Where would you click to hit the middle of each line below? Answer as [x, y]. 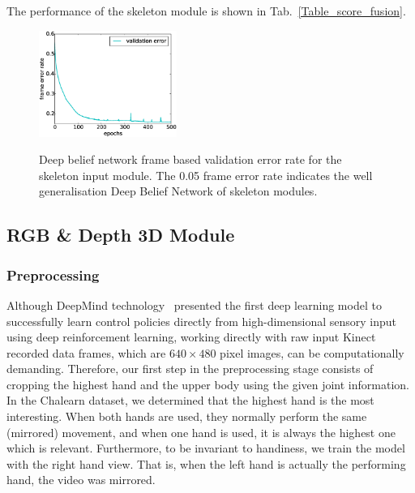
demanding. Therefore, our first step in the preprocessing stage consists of [190, 369]
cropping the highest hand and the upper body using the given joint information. [208, 384]
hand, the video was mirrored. [81, 480]
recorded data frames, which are [86, 352]
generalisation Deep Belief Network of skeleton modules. [178, 191]
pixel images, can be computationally [312, 352]
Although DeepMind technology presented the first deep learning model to [194, 304]
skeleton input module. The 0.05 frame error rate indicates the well [206, 175]
